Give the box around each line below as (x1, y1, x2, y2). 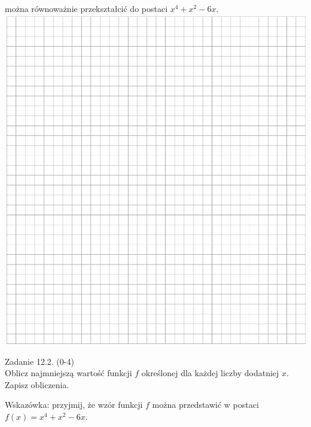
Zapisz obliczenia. (5, 378, 69, 391)
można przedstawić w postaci (152, 398, 259, 411)
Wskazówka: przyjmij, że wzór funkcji (5, 398, 143, 411)
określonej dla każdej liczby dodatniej (141, 367, 279, 379)
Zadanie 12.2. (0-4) (5, 355, 74, 367)
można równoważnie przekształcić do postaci (5, 2, 168, 14)
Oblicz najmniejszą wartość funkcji (5, 367, 132, 379)
